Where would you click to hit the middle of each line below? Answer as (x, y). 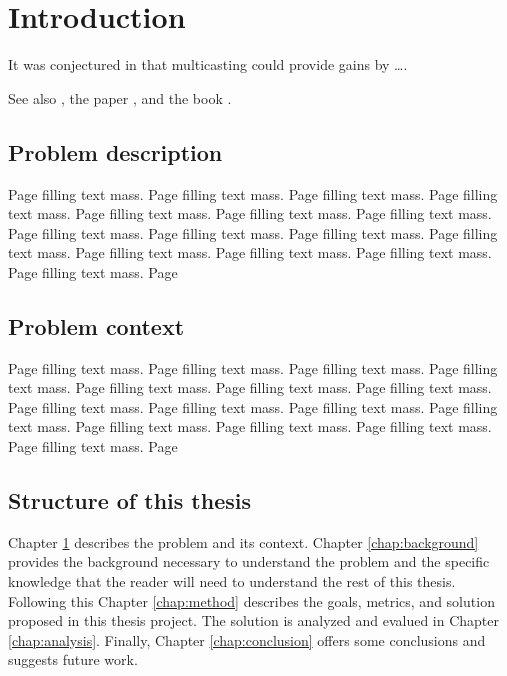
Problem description (115, 151)
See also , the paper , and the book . (120, 97)
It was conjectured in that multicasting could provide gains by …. (208, 64)
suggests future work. (73, 659)
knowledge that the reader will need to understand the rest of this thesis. (232, 581)
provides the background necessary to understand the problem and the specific (249, 561)
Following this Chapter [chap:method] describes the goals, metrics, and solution (251, 600)
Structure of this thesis (129, 500)
